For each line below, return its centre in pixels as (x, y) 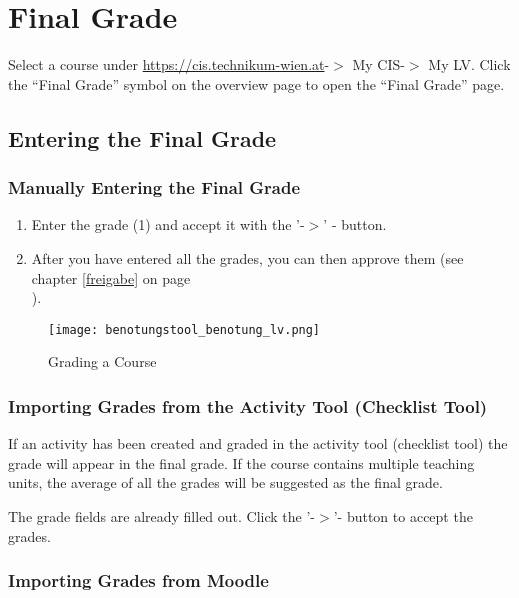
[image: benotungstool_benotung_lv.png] (184, 329)
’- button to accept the (403, 515)
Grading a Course (102, 361)
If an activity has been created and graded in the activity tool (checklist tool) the (258, 443)
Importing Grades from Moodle (138, 580)
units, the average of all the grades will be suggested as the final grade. (225, 482)
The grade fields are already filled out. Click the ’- (162, 515)
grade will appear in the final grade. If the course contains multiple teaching (241, 462)
